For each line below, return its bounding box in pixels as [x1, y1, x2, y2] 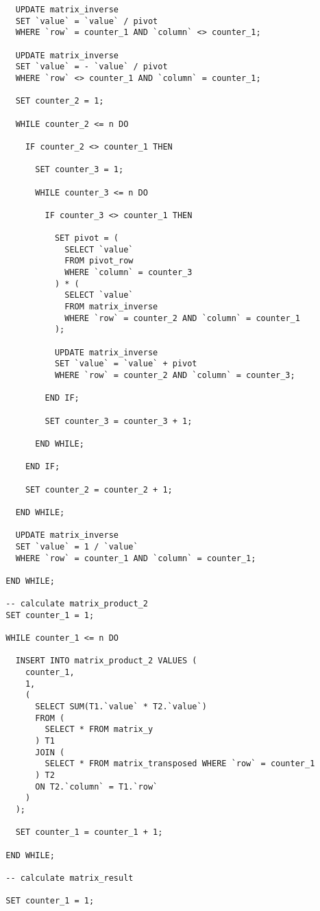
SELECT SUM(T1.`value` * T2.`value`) [35, 702, 207, 712]
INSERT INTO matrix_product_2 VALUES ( [15, 656, 197, 666]
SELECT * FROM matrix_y [45, 724, 153, 735]
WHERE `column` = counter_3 [64, 268, 193, 278]
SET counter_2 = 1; [15, 96, 104, 106]
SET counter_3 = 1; [35, 165, 124, 175]
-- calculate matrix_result [5, 873, 134, 883]
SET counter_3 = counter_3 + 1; [45, 416, 193, 426]
